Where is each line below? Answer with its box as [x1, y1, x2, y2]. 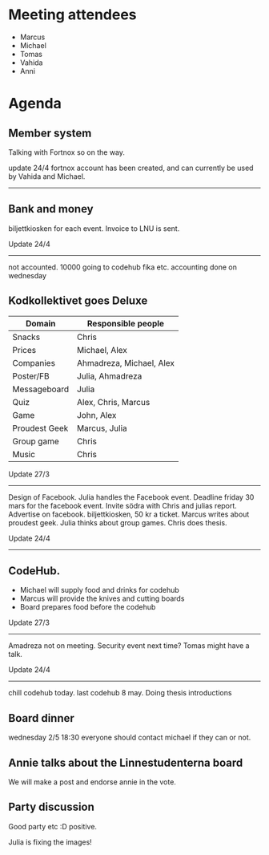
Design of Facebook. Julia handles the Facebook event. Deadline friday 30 [8, 492, 255, 502]
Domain [25, 318, 56, 329]
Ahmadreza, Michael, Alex [76, 357, 175, 368]
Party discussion [8, 800, 94, 814]
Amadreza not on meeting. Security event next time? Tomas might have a [8, 641, 250, 650]
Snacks [12, 331, 41, 342]
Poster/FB [12, 371, 50, 382]
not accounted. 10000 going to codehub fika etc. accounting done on [8, 262, 238, 272]
